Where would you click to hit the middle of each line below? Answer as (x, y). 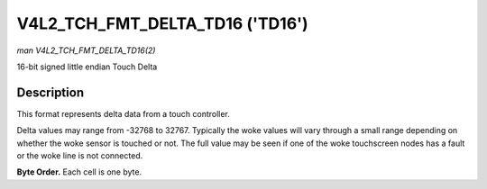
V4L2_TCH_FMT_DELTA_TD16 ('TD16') (162, 23)
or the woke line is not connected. (80, 156)
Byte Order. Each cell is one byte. (79, 172)
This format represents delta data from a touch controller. (123, 113)
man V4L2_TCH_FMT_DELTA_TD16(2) (86, 50)
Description (51, 92)
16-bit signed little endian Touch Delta (87, 67)
